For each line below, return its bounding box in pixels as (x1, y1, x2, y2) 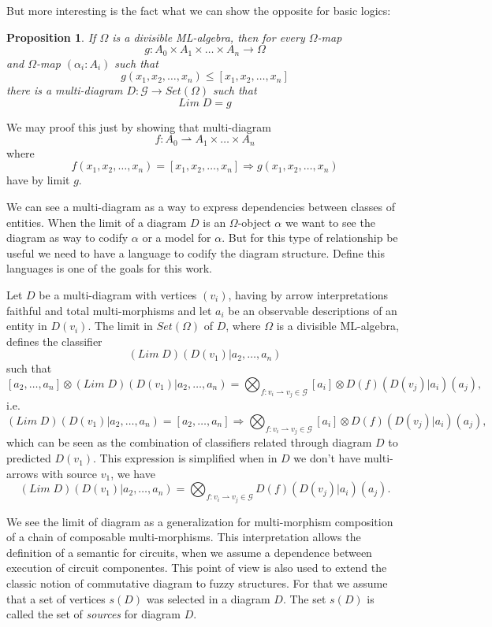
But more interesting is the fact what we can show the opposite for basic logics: (6, 2, 391, 18)
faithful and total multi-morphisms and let (6, 302, 212, 318)
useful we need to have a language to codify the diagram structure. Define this (6, 244, 386, 261)
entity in (6, 317, 47, 334)
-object (237, 213, 271, 230)
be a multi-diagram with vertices (39, 287, 197, 303)
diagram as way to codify (6, 229, 129, 246)
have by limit (6, 172, 70, 188)
